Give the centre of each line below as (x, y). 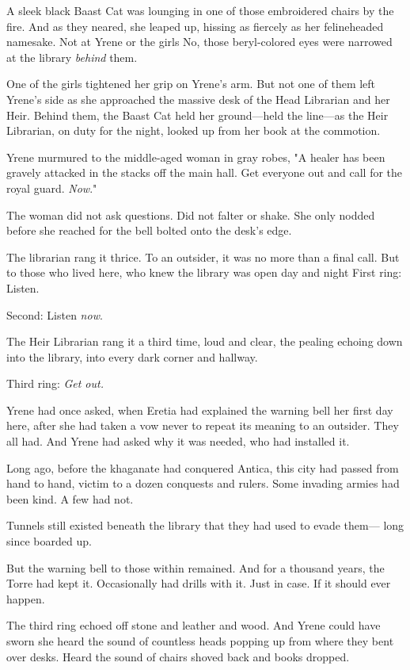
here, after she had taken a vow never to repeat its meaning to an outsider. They (203, 425)
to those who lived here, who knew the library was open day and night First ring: (204, 272)
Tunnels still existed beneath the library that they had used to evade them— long (205, 525)
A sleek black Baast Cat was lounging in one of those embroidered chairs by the (200, 10)
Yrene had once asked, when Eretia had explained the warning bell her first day (200, 410)
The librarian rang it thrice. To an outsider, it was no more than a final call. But (203, 257)
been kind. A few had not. (70, 498)
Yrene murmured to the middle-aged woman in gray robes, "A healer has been (196, 157)
